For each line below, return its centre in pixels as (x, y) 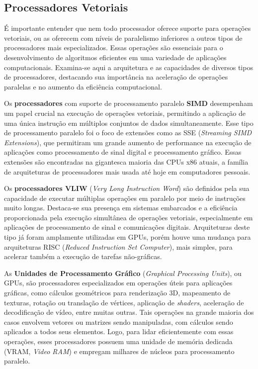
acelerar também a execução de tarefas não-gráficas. (83, 256)
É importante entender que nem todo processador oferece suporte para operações (128, 28)
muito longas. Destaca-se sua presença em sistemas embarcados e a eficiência (121, 208)
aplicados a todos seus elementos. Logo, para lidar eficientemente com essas (119, 331)
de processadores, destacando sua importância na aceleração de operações (116, 77)
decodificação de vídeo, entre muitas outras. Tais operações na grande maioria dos (129, 312)
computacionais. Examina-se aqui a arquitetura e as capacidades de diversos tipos (129, 67)
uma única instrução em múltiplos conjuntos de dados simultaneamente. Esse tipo (129, 123)
